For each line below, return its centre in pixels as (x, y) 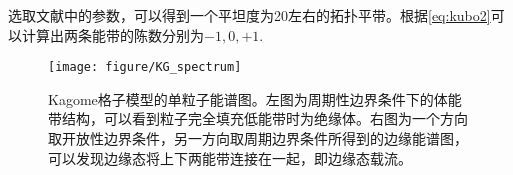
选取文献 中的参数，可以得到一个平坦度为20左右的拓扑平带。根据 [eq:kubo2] (249, 15)
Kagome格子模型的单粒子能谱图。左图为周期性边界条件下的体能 (255, 98)
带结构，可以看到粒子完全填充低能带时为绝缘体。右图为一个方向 (258, 118)
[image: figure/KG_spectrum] (145, 67)
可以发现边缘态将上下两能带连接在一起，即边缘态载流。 (230, 157)
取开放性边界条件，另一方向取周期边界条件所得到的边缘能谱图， (258, 138)
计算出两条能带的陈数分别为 (112, 34)
